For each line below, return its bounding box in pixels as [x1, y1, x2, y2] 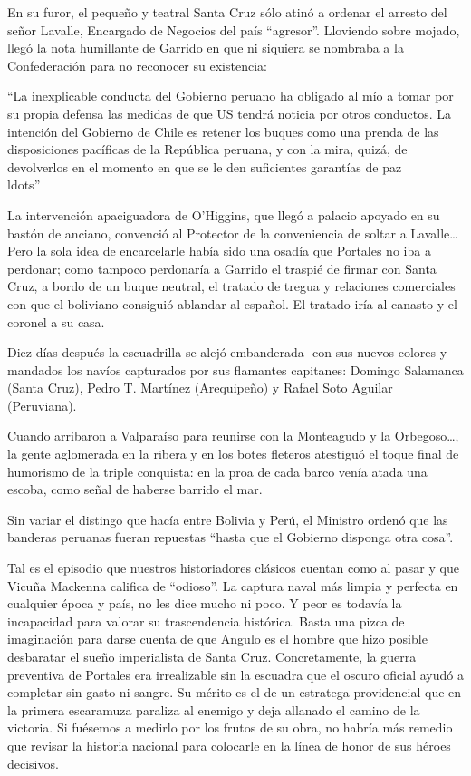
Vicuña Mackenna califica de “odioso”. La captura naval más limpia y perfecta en [7, 576, 458, 595]
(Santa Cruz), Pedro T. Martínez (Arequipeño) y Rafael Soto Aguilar [7, 378, 393, 397]
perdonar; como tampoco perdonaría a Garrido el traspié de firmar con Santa [7, 258, 437, 277]
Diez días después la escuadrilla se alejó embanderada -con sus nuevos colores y [7, 343, 447, 362]
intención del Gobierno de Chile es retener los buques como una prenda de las [7, 121, 439, 141]
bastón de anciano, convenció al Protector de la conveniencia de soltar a [7, 223, 407, 242]
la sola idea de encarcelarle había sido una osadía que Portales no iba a [36, 241, 431, 260]
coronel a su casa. [7, 312, 105, 331]
